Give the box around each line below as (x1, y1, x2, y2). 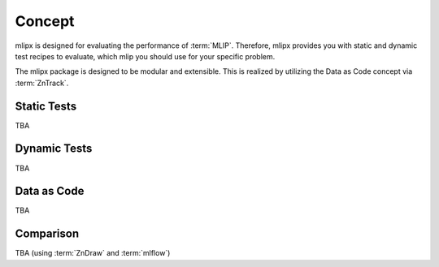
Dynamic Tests (15, 142, 93, 156)
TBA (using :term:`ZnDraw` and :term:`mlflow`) (15, 248, 171, 258)
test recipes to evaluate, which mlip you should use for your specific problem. (15, 51, 276, 61)
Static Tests (15, 99, 77, 113)
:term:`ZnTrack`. (15, 78, 69, 88)
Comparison (15, 227, 80, 241)
